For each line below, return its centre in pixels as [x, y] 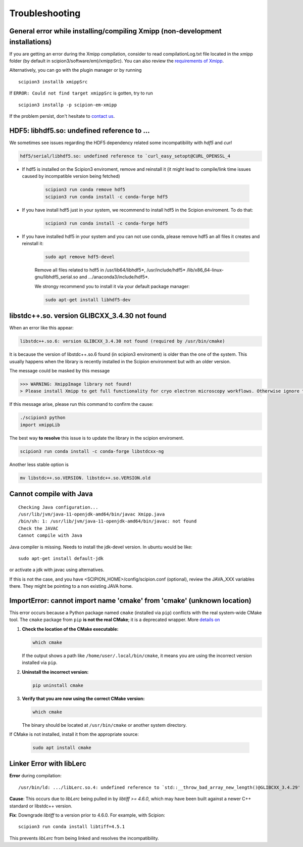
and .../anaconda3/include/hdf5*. [114, 277]
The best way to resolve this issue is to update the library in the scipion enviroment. [97, 438]
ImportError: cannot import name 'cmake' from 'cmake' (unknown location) [131, 601]
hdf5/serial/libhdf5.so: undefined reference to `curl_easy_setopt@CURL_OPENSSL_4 [125, 156]
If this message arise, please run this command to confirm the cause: [81, 404]
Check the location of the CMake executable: [70, 629]
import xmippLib [40, 425]
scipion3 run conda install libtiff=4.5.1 [72, 827]
